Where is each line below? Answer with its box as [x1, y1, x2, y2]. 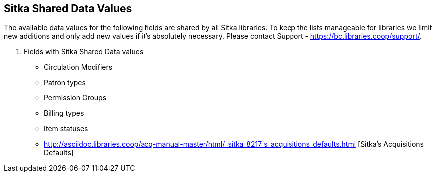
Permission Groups [44, 93, 107, 102]
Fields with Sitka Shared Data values [24, 47, 144, 56]
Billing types [44, 109, 84, 118]
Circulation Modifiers [44, 63, 113, 72]
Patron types [44, 78, 86, 87]
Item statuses [44, 124, 88, 133]
